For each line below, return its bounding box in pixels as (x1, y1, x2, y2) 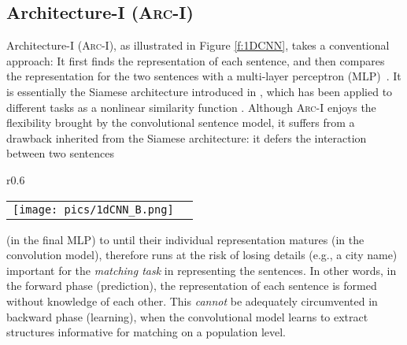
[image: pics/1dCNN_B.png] (13, 202, 174, 216)
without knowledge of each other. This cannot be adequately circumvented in (6, 292, 378, 309)
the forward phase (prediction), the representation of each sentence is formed (6, 277, 377, 294)
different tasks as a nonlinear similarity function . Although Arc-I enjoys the (6, 98, 376, 115)
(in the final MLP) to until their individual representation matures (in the (6, 231, 364, 247)
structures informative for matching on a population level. (6, 324, 287, 340)
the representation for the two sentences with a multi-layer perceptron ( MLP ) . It (6, 68, 401, 84)
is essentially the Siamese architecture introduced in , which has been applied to (6, 83, 393, 99)
